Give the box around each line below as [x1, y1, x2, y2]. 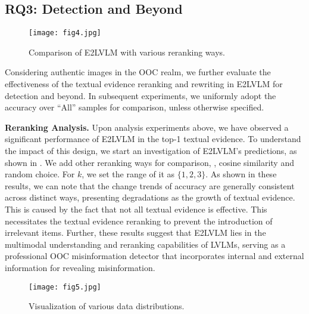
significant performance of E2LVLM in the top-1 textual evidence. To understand [5, 133, 301, 145]
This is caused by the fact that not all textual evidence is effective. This [5, 202, 267, 215]
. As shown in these [205, 168, 277, 180]
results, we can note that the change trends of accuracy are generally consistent [5, 179, 295, 192]
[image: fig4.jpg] [29, 29, 101, 38]
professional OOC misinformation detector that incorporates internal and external [5, 250, 304, 262]
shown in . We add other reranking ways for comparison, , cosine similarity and [5, 156, 294, 168]
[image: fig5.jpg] [29, 282, 101, 291]
